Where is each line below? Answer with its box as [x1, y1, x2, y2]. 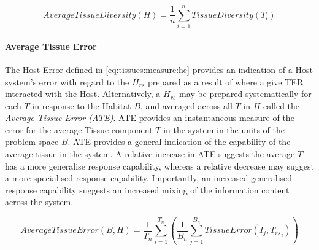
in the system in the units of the [163, 123, 285, 136]
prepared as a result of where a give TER [148, 75, 304, 88]
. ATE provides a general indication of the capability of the [67, 135, 291, 148]
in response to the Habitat [32, 99, 131, 112]
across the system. [5, 195, 74, 208]
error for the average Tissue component [5, 123, 153, 136]
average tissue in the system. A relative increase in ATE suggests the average [5, 147, 295, 160]
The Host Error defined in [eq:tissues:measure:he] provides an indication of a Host [5, 63, 313, 76]
